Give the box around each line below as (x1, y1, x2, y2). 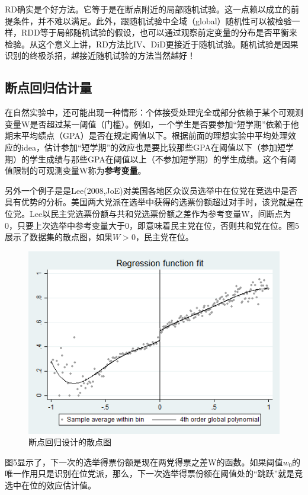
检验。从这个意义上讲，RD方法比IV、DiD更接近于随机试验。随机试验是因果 (5, 37, 299, 50)
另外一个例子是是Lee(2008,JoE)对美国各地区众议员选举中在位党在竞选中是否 (5, 184, 297, 196)
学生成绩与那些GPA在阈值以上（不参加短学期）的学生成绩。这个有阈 (29, 152, 296, 165)
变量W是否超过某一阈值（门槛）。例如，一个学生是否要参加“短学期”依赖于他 (5, 117, 299, 130)
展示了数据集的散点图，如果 (5, 231, 113, 243)
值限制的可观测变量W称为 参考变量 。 (5, 164, 146, 177)
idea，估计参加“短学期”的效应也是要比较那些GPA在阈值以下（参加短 (21, 140, 285, 153)
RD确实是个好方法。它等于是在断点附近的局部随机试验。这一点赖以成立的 (5, 3, 291, 15)
